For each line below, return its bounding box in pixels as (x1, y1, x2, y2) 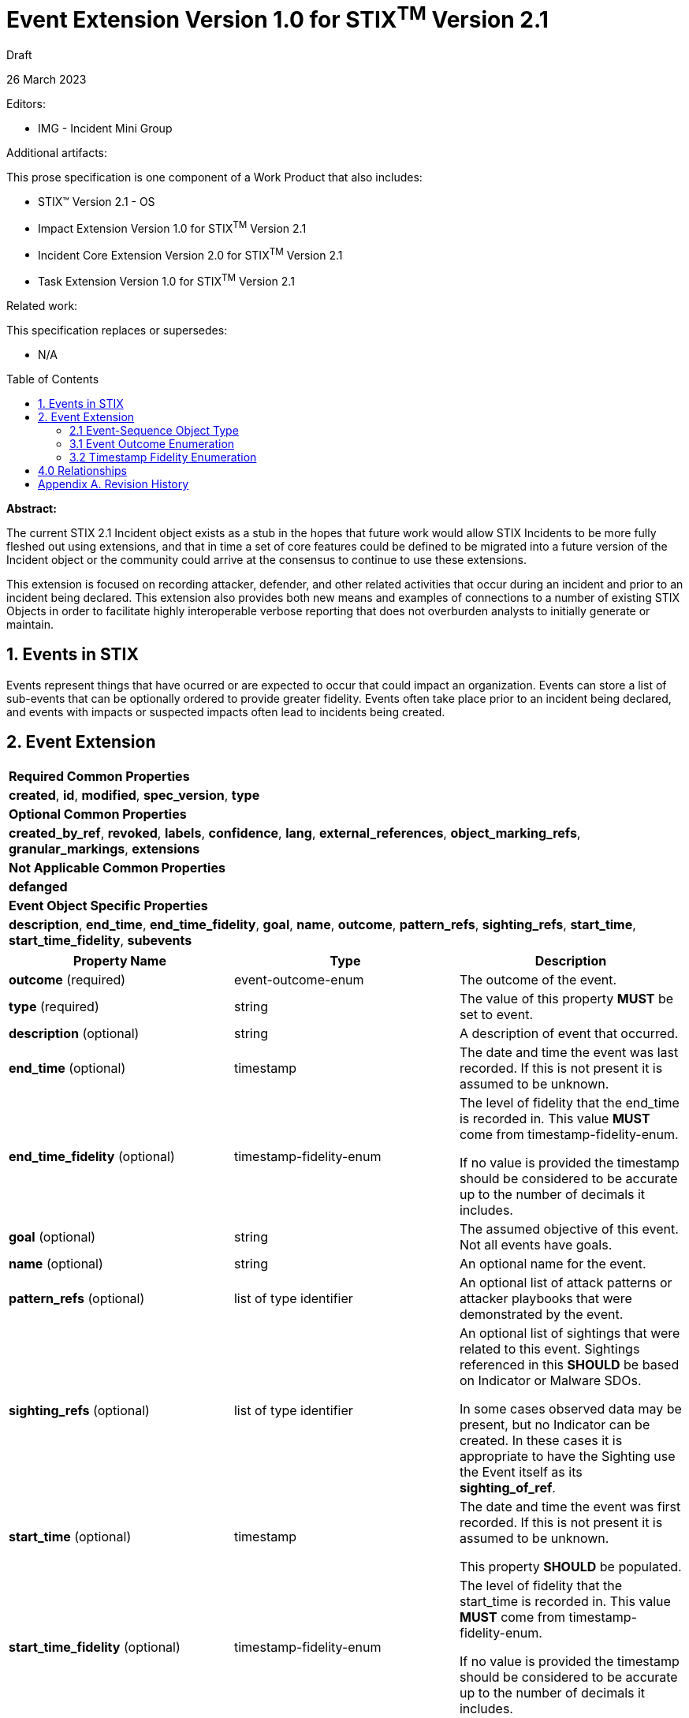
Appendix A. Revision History (38, 477, 189, 491)
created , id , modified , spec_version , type (9, 786, 260, 803)
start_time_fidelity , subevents (9, 932, 192, 948)
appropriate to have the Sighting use (459, 1447, 676, 1464)
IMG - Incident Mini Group (38, 121, 173, 136)
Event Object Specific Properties (9, 897, 208, 913)
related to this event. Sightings (459, 1340, 640, 1357)
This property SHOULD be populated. (459, 1558, 682, 1574)
